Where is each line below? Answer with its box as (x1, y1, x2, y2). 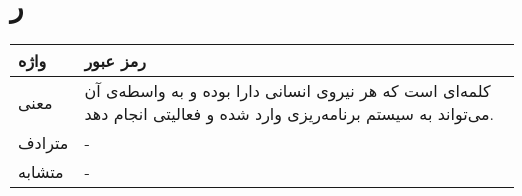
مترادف (18, 131, 69, 155)
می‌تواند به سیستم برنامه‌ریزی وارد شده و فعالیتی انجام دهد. (84, 102, 495, 126)
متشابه (18, 160, 64, 184)
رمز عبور (84, 49, 147, 73)
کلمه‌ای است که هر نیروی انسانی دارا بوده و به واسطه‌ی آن (84, 79, 491, 103)
